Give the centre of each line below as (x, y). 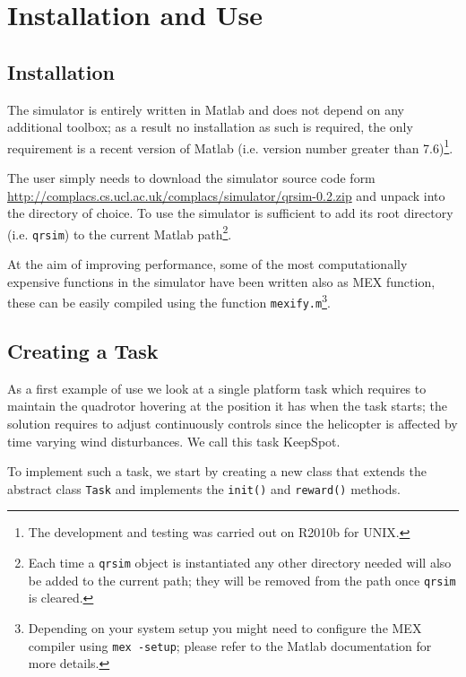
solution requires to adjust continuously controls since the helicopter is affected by (233, 423)
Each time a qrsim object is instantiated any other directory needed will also (240, 563)
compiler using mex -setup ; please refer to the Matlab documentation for (230, 645)
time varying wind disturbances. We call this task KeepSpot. (174, 441)
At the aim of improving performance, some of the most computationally (207, 264)
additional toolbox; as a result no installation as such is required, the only (210, 127)
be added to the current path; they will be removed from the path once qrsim (242, 580)
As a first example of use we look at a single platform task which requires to (217, 388)
